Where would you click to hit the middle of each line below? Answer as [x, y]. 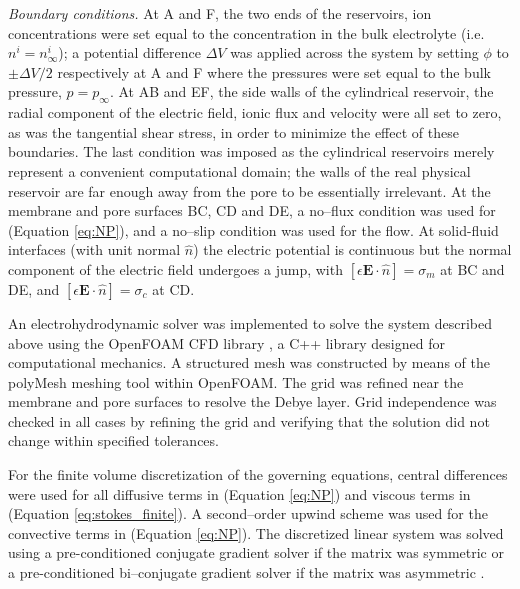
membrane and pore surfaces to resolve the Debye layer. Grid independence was [252, 401]
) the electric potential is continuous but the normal [352, 249]
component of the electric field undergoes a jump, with [175, 268]
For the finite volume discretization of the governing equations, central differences [258, 474]
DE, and [34, 288]
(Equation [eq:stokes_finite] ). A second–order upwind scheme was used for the [248, 513]
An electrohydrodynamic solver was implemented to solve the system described [250, 322]
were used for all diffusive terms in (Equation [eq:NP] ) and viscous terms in [239, 493]
